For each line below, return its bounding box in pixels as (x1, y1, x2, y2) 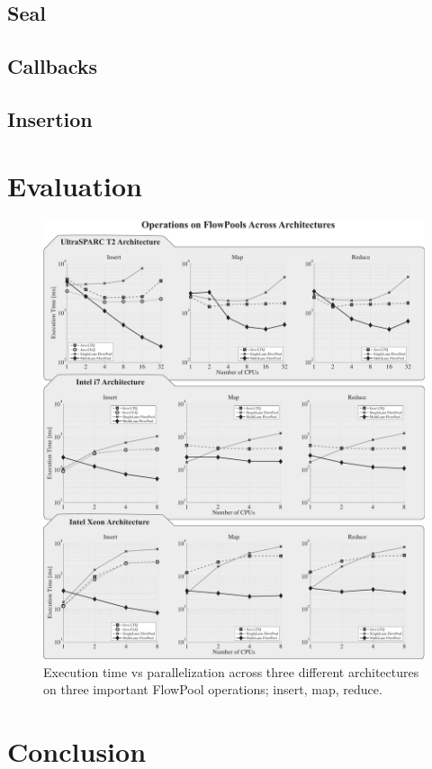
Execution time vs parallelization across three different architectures (43, 662, 419, 681)
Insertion (7, 104, 93, 132)
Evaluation (7, 167, 142, 204)
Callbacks (7, 52, 98, 80)
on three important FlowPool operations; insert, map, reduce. (43, 680, 382, 699)
